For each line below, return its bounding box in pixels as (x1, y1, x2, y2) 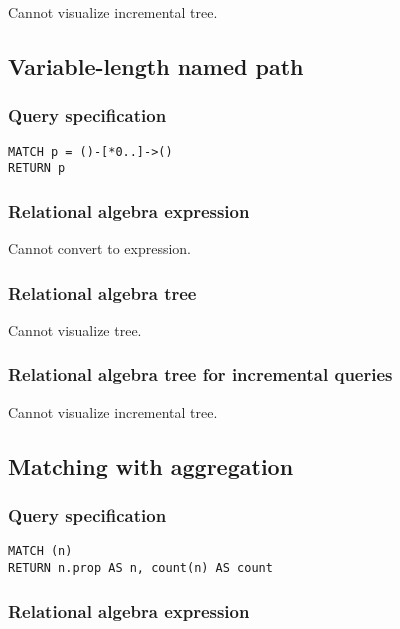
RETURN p (8, 161, 66, 176)
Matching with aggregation (8, 450, 294, 481)
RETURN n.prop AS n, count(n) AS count (8, 561, 273, 575)
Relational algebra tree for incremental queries (8, 362, 393, 387)
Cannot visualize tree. (8, 319, 142, 340)
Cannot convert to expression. (8, 238, 192, 259)
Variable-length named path (8, 50, 304, 81)
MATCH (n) (8, 544, 73, 559)
